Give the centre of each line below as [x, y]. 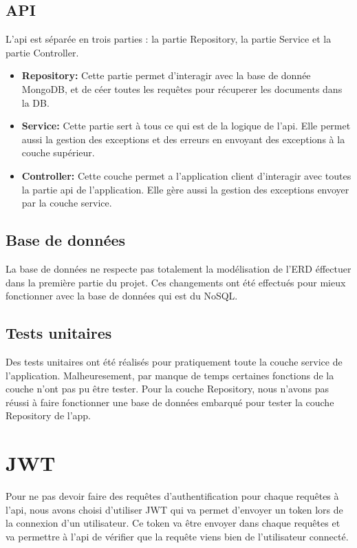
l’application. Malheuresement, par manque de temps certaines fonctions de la [170, 375]
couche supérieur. [58, 152]
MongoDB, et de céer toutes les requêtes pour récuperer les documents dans [182, 88]
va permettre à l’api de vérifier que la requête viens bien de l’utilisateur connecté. [177, 536]
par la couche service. [67, 203]
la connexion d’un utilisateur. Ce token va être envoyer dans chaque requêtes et [173, 523]
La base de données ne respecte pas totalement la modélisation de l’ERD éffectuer [178, 268]
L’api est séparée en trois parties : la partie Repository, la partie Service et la [169, 39]
